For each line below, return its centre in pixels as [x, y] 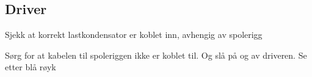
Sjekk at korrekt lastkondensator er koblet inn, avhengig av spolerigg [134, 35]
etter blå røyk [31, 67]
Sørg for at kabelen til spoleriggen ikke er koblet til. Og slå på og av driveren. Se [156, 55]
